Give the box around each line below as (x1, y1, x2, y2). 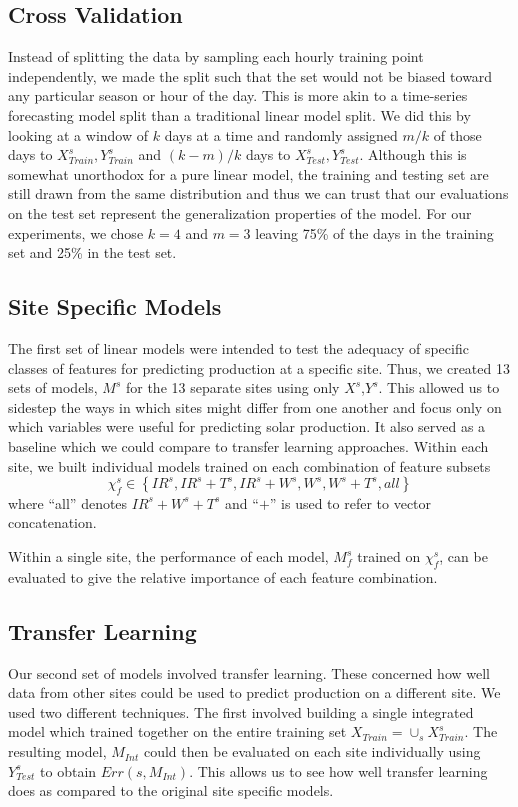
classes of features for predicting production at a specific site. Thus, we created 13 (8, 357, 510, 378)
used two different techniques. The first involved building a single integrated (8, 701, 474, 722)
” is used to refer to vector (269, 492, 432, 513)
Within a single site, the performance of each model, (8, 546, 329, 567)
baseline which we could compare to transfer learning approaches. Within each (8, 435, 489, 456)
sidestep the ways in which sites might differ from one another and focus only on (8, 396, 502, 417)
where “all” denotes (8, 492, 128, 513)
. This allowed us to (378, 377, 500, 398)
